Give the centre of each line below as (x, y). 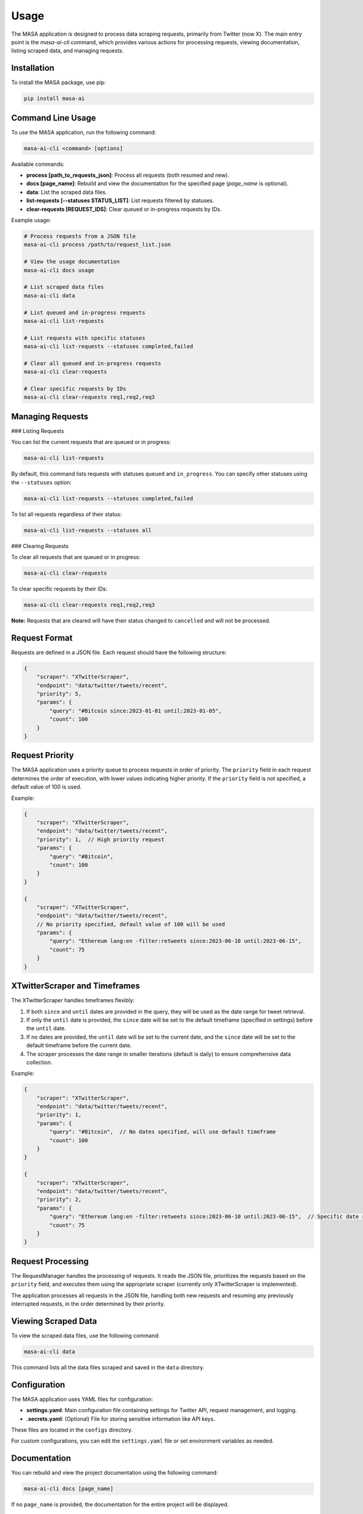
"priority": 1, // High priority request (100, 839)
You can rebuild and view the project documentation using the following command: (115, 1473)
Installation (33, 68)
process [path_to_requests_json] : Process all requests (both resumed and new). (128, 175)
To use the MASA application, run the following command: (84, 132)
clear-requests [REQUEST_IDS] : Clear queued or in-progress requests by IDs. (124, 209)
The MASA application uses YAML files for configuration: (82, 1399)
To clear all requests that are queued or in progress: (76, 557)
